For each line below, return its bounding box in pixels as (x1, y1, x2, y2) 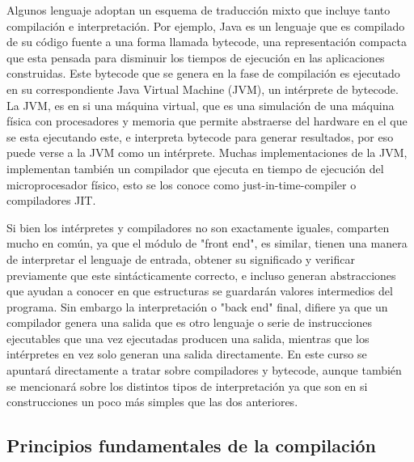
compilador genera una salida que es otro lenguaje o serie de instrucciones (6, 314, 373, 331)
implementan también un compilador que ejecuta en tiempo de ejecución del (6, 159, 384, 176)
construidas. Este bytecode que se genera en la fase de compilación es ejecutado (6, 65, 400, 82)
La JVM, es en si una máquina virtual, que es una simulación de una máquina (6, 96, 395, 113)
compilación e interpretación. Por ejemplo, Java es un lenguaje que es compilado (6, 17, 405, 34)
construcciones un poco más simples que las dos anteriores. (6, 393, 298, 410)
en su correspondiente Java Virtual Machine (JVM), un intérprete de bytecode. (6, 80, 399, 97)
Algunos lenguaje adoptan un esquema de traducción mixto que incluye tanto (6, 2, 391, 18)
